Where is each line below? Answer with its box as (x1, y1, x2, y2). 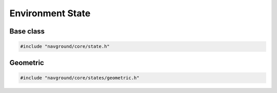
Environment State (9, 8, 91, 19)
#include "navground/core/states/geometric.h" (20, 75, 140, 81)
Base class (9, 27, 45, 36)
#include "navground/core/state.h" (20, 44, 110, 49)
